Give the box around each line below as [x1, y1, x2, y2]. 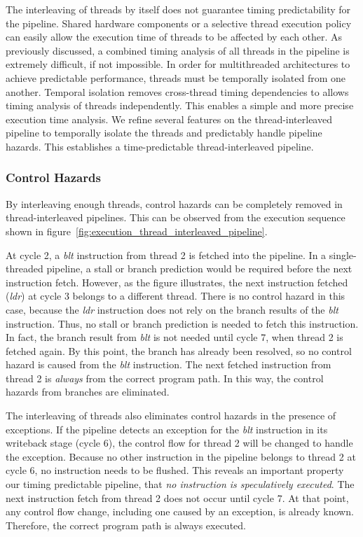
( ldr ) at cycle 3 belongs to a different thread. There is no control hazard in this [6, 288, 345, 303]
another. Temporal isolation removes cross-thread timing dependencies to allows [6, 84, 349, 99]
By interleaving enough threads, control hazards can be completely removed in [6, 196, 343, 211]
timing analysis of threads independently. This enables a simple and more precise [6, 98, 354, 113]
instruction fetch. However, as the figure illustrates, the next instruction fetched [6, 274, 348, 289]
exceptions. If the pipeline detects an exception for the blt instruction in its [6, 421, 328, 436]
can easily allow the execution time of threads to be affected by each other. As [6, 29, 343, 44]
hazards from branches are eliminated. [6, 384, 170, 399]
